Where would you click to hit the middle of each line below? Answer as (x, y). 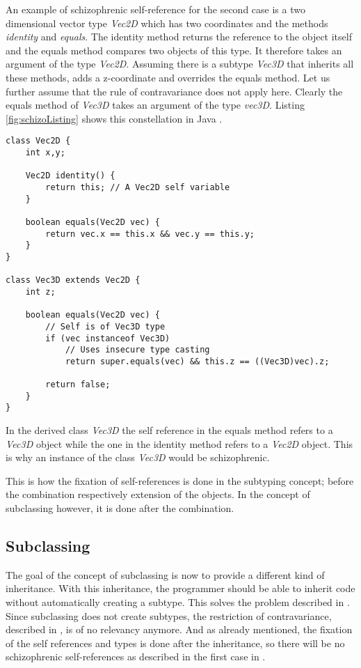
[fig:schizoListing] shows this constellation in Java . (114, 118)
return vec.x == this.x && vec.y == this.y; (150, 234)
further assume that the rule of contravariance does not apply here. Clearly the (174, 91)
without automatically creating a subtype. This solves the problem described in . (178, 602)
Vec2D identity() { (70, 176)
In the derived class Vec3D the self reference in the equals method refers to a (169, 430)
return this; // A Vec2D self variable (138, 187)
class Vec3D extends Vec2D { (73, 280)
